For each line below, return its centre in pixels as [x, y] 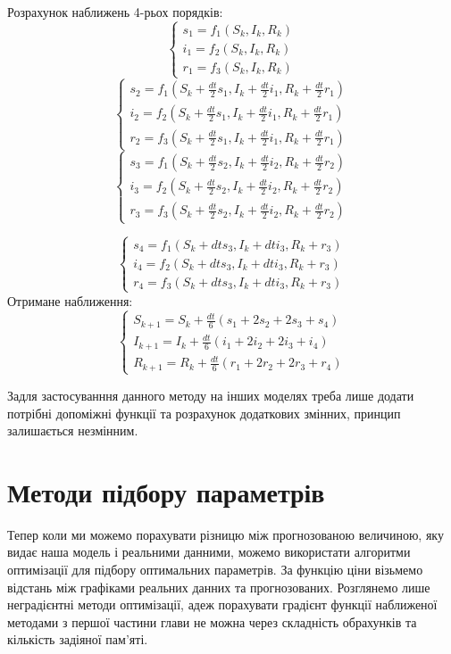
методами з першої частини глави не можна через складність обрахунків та [212, 621]
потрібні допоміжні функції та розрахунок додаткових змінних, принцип [204, 413]
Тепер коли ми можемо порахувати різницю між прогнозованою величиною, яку [225, 534]
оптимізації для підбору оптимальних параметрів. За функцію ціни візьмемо [215, 570]
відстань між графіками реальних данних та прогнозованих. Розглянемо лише [219, 587]
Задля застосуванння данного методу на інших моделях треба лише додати [211, 395]
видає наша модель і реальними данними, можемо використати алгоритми [209, 552]
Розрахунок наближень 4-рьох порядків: [115, 12]
